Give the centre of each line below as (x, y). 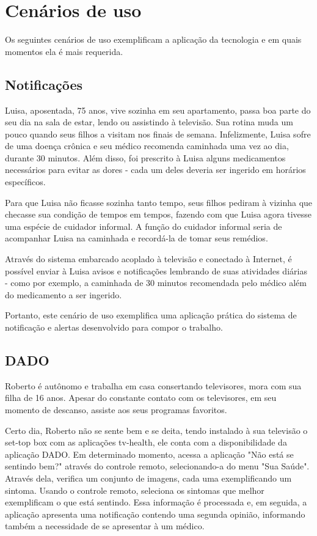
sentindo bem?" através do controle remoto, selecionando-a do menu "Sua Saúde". (157, 466)
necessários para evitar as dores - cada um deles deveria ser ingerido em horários (155, 170)
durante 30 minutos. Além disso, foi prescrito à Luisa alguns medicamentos (145, 157)
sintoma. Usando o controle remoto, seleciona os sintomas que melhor (135, 490)
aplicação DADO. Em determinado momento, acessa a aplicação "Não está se (149, 454)
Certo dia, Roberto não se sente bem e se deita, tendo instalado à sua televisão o (156, 430)
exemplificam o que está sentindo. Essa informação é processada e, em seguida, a (156, 502)
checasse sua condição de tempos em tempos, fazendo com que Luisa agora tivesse (158, 214)
